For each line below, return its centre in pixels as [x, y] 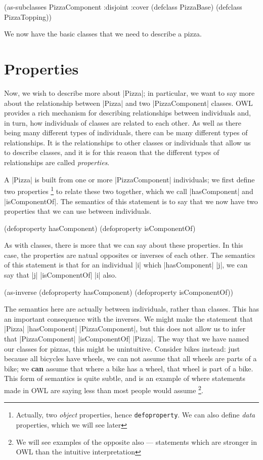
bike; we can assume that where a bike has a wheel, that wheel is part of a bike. [129, 368]
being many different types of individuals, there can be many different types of [126, 132]
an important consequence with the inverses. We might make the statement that [128, 318]
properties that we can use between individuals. [78, 211]
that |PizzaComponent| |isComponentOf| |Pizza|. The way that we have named [127, 339]
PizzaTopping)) [28, 16]
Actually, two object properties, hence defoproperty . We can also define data [136, 415]
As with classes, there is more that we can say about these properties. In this [124, 245]
